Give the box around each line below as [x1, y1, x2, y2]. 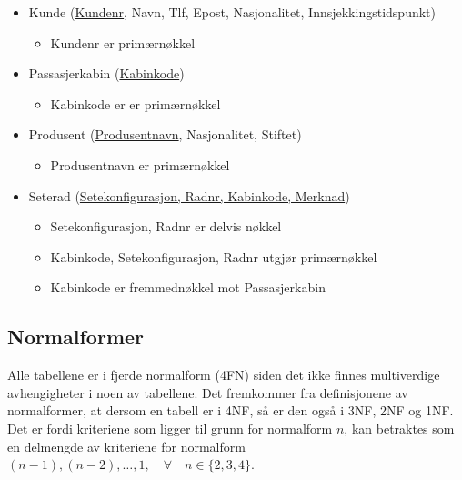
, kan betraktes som [344, 418, 455, 437]
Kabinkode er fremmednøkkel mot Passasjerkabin [50, 278, 326, 297]
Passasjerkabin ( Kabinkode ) [28, 64, 185, 83]
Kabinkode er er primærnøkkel [50, 94, 221, 113]
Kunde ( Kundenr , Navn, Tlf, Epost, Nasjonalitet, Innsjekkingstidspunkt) [28, 3, 436, 21]
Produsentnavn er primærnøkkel [50, 155, 230, 174]
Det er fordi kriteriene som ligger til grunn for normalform [7, 418, 333, 437]
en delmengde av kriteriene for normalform [7, 436, 246, 455]
